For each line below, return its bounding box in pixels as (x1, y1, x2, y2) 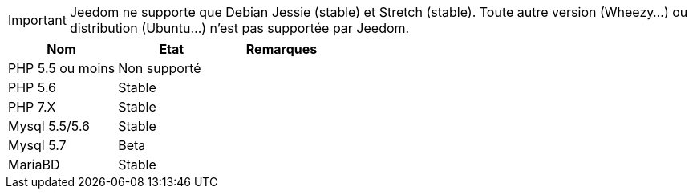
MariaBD (8, 156, 60, 173)
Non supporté (118, 60, 201, 76)
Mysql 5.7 (8, 137, 67, 153)
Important (8, 12, 67, 28)
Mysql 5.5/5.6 (8, 118, 91, 134)
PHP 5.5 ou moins (8, 60, 115, 76)
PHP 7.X (8, 99, 56, 115)
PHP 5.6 (8, 79, 57, 95)
